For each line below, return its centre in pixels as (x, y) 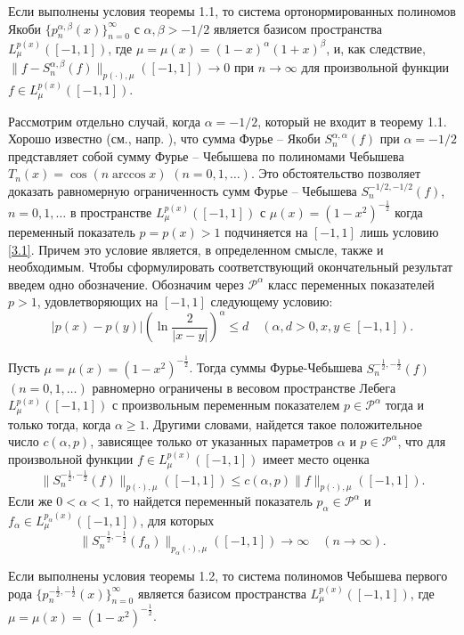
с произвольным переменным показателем (226, 405)
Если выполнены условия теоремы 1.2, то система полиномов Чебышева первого (228, 576)
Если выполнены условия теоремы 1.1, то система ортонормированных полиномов (232, 11)
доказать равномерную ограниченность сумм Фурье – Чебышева (183, 191)
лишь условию (399, 231)
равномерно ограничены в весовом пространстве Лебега (244, 387)
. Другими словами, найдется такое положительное (284, 423)
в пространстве (111, 212)
